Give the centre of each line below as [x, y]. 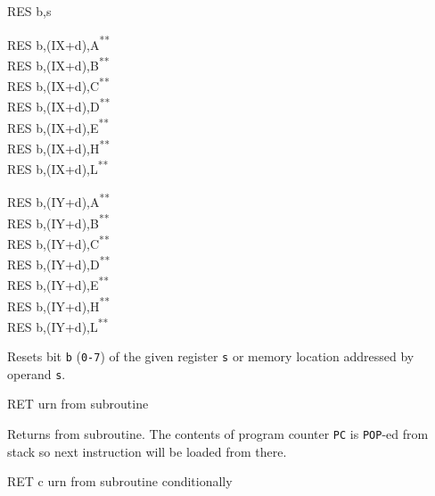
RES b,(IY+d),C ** [58, 242]
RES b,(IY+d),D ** [59, 263]
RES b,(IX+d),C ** [58, 84]
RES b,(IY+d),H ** [59, 304]
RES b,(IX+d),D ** [59, 105]
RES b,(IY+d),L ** [58, 325]
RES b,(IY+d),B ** [58, 221]
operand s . [37, 373]
